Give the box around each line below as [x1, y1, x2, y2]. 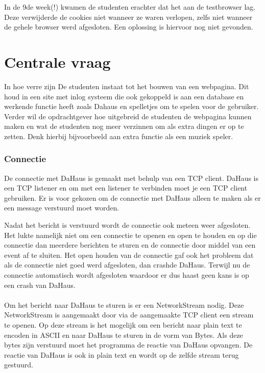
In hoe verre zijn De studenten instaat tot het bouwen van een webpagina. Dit [4, 81, 249, 91]
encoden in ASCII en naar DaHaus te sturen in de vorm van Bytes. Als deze [4, 329, 243, 340]
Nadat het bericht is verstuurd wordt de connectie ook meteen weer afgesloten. [4, 220, 251, 230]
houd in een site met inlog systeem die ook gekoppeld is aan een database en [4, 91, 244, 101]
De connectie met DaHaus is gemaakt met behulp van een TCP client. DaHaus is [4, 172, 259, 183]
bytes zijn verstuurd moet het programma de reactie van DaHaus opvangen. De [4, 339, 253, 350]
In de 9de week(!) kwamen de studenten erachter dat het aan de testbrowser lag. [4, 2, 256, 12]
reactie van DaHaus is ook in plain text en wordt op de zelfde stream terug [4, 349, 239, 360]
